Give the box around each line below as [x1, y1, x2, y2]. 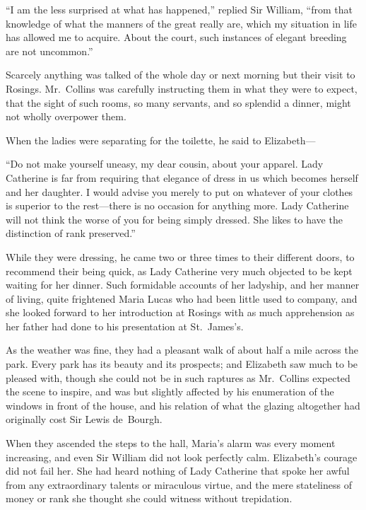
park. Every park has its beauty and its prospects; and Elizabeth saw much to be [6, 357, 358, 371]
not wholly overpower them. [6, 109, 126, 124]
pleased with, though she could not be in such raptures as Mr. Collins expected [6, 370, 350, 385]
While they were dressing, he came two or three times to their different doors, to [6, 249, 355, 264]
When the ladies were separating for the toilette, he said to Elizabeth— [6, 132, 316, 147]
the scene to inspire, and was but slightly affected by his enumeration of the [6, 384, 334, 399]
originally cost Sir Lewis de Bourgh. [6, 412, 163, 427]
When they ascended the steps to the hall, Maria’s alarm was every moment [6, 436, 336, 451]
